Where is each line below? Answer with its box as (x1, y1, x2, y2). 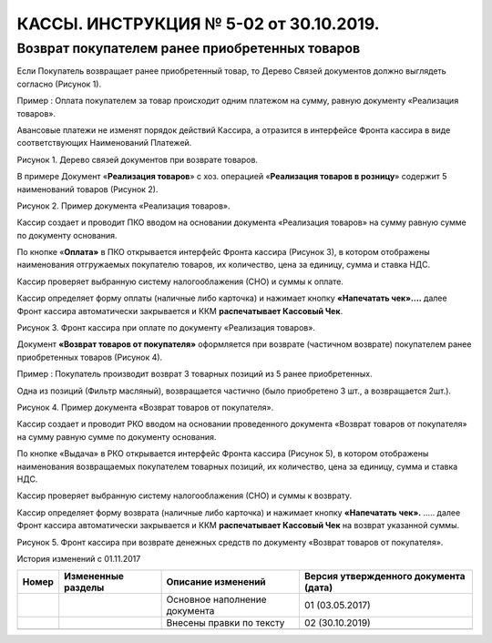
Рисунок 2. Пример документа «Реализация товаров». (16, 200, 231, 211)
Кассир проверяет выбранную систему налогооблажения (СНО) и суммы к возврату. (16, 490, 353, 501)
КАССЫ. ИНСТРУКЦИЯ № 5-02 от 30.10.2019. (16, 14, 380, 34)
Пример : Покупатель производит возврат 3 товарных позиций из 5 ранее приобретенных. (16, 369, 373, 380)
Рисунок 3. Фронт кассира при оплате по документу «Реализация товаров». (16, 322, 316, 333)
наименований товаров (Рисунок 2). (16, 183, 159, 195)
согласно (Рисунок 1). (16, 78, 102, 89)
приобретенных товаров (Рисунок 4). (16, 352, 163, 362)
